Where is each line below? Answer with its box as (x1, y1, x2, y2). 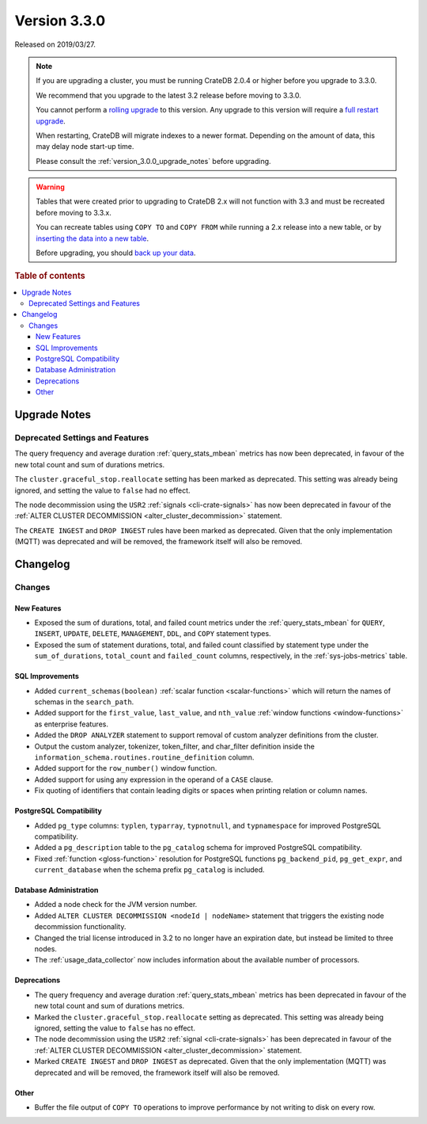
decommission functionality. (34, 922, 127, 932)
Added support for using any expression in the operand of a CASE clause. (34, 775, 274, 784)
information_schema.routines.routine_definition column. (34, 753, 255, 762)
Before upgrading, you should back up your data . (36, 248, 196, 257)
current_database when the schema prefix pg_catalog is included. (34, 865, 265, 874)
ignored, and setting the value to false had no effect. (14, 486, 191, 495)
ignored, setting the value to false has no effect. (34, 1023, 195, 1033)
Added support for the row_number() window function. (34, 764, 217, 773)
